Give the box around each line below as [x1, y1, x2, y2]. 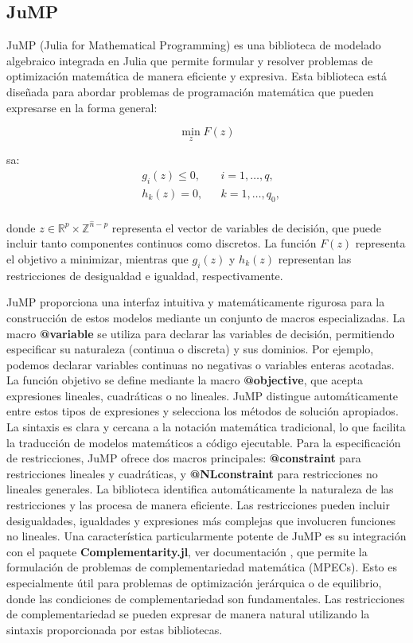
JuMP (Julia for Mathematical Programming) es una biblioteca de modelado [6, 37, 381, 53]
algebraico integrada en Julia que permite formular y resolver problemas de [6, 52, 373, 68]
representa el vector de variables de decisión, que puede [111, 219, 382, 236]
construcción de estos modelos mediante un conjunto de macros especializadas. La [6, 309, 406, 325]
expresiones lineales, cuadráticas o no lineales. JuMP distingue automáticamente [6, 387, 399, 403]
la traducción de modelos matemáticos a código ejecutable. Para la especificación [6, 434, 401, 450]
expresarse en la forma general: [6, 99, 158, 115]
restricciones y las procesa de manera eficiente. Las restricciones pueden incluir [6, 497, 391, 513]
